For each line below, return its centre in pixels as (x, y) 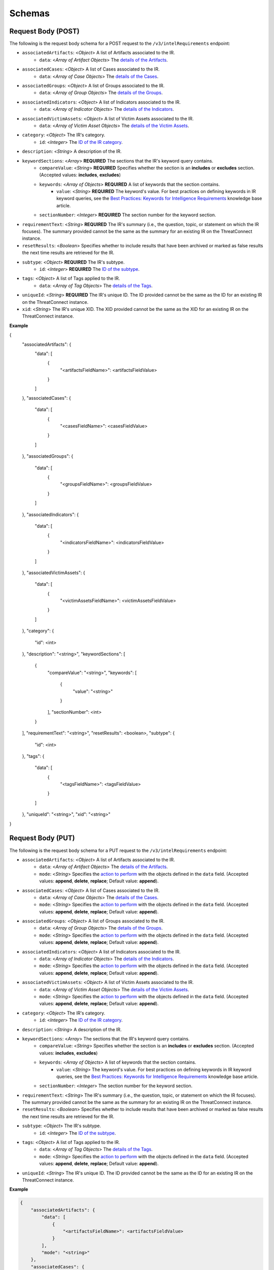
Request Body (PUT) (42, 838)
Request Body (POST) (44, 31)
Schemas (30, 13)
